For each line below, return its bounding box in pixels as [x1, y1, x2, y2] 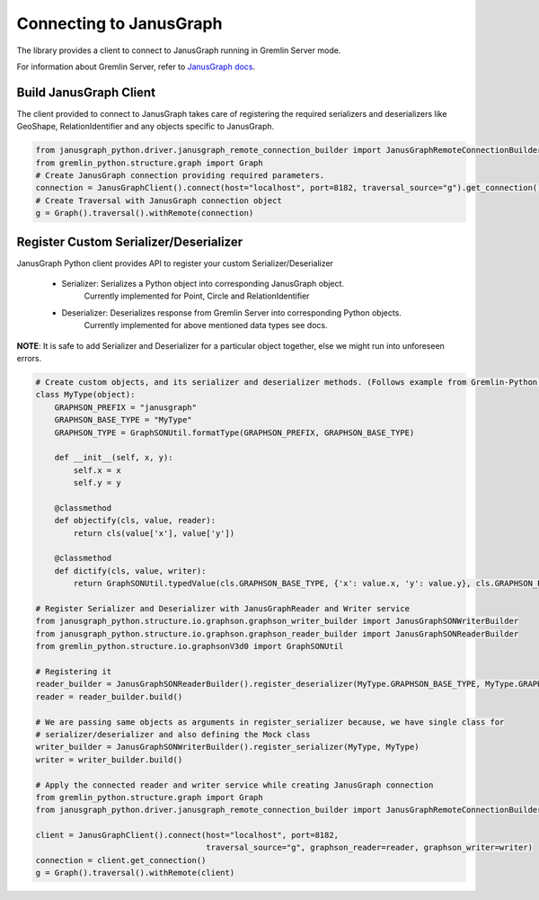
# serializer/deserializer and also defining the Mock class [35, 729, 311, 739]
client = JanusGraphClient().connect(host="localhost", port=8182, [35, 830, 340, 841]
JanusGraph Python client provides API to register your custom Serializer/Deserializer [16, 257, 334, 269]
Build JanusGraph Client [16, 85, 156, 100]
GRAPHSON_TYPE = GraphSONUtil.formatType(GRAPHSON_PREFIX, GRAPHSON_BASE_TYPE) [54, 427, 415, 438]
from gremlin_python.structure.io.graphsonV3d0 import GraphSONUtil [35, 641, 344, 652]
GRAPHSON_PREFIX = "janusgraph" [54, 402, 198, 413]
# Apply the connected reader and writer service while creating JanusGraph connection [35, 780, 434, 790]
